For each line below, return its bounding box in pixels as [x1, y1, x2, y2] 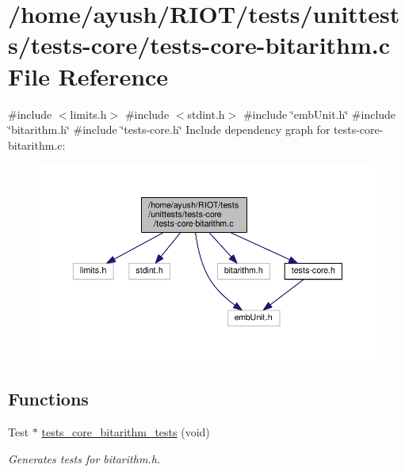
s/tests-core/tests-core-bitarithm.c [8, 29, 391, 61]
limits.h [70, 105, 107, 122]
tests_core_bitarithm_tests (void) [41, 424, 210, 440]
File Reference [8, 59, 169, 92]
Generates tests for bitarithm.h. [8, 450, 161, 466]
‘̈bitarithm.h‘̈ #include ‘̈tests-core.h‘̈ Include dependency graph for [8, 121, 330, 138]
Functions [8, 386, 89, 411]
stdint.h [187, 105, 225, 122]
